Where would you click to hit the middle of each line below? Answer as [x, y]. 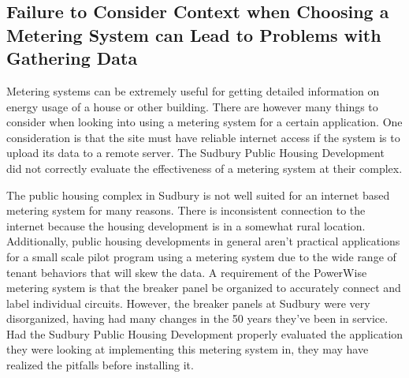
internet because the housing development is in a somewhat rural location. [186, 225]
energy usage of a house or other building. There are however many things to [192, 106]
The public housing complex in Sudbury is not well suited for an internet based [198, 195]
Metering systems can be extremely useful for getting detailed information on [193, 90]
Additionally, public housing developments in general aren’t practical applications [203, 241]
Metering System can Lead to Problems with [194, 34]
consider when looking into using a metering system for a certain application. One [204, 122]
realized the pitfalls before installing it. [100, 365]
